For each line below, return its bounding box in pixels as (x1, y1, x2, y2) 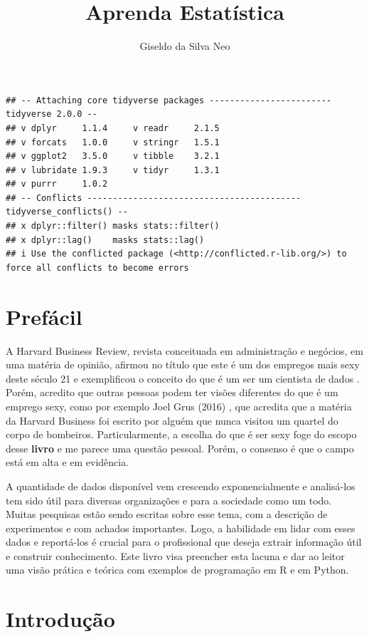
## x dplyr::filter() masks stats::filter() (6, 221, 220, 232)
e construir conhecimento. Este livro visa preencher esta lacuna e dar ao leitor (6, 548, 345, 563)
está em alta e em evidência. (6, 455, 129, 470)
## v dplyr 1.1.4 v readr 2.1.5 (6, 123, 220, 133)
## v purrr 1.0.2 (6, 179, 108, 190)
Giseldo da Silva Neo (139, 38, 230, 53)
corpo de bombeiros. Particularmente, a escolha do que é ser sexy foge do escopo (6, 427, 357, 442)
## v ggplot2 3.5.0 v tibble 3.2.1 (6, 151, 220, 162)
